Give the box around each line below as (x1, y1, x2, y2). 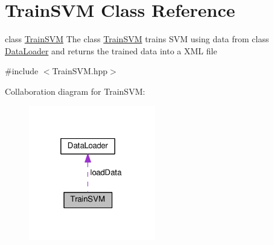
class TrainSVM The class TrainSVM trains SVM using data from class (5, 33, 269, 45)
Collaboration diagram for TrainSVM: (5, 84, 145, 97)
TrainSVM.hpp (52, 65, 108, 77)
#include (5, 65, 39, 77)
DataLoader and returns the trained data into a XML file (5, 44, 217, 57)
